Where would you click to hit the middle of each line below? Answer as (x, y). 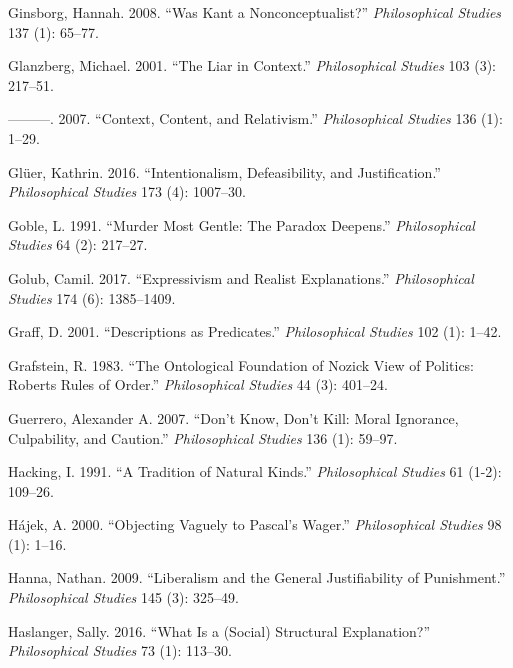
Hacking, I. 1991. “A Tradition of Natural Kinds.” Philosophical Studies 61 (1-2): (255, 471)
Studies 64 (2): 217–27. (78, 244)
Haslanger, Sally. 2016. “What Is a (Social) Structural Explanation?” (219, 630)
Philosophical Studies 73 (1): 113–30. (120, 650)
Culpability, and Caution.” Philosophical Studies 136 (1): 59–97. (203, 437)
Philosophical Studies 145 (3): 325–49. (123, 597)
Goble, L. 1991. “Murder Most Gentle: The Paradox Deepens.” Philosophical (241, 224)
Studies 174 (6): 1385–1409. (92, 297)
